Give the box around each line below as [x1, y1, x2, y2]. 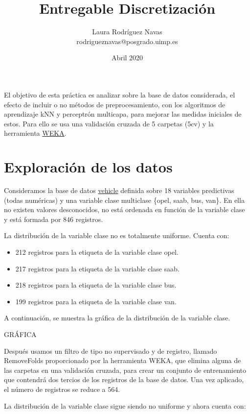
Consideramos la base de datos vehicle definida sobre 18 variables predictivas [4, 185, 234, 195]
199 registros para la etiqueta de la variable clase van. [15, 296, 177, 306]
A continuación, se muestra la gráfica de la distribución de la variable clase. [4, 313, 230, 323]
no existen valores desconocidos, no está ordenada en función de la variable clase [4, 204, 245, 215]
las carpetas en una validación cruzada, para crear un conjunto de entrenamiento [4, 365, 247, 375]
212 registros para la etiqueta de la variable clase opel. [15, 246, 179, 257]
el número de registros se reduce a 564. [4, 384, 120, 394]
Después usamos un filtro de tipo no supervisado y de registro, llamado [4, 345, 217, 356]
